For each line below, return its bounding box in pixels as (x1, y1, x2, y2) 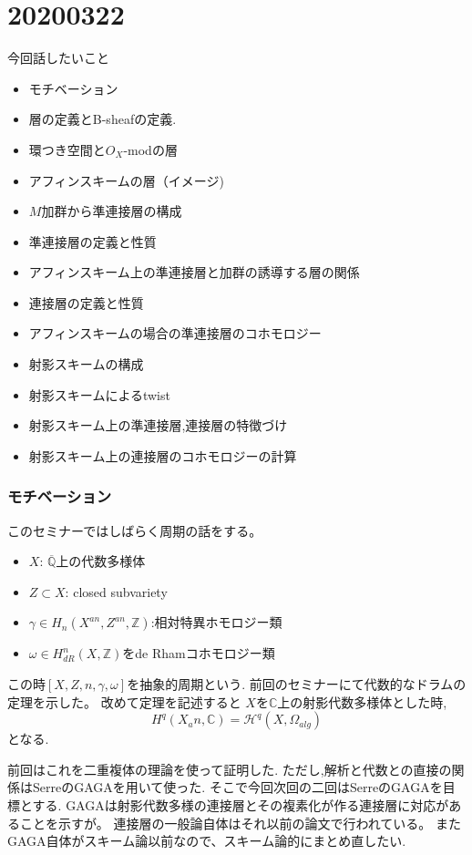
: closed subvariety (65, 582, 168, 601)
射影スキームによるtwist (28, 385, 170, 404)
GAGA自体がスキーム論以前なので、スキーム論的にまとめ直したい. (7, 831, 406, 850)
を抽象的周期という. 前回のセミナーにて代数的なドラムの (127, 675, 467, 694)
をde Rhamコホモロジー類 (122, 644, 275, 663)
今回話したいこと (7, 48, 109, 67)
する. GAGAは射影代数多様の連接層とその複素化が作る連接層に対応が (32, 796, 449, 814)
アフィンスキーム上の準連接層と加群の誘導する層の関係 (28, 263, 360, 282)
